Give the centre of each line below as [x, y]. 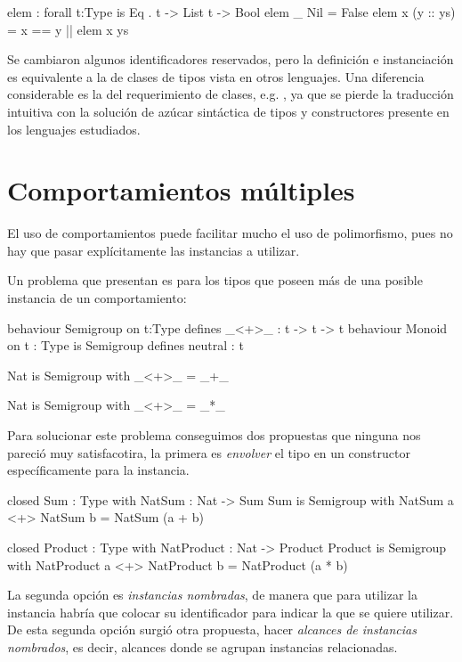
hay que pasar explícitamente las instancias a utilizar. [154, 250]
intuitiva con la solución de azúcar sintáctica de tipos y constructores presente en [228, 111]
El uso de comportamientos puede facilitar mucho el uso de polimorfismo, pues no [230, 233]
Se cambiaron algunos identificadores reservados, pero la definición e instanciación [231, 59]
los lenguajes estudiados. [74, 129]
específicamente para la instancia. [98, 470]
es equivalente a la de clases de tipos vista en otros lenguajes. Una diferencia [216, 76]
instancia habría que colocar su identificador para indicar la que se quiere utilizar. [231, 612]
